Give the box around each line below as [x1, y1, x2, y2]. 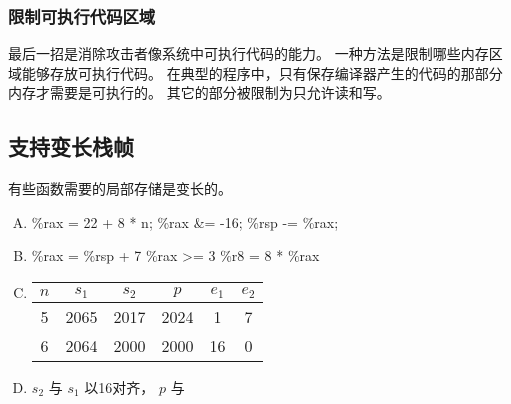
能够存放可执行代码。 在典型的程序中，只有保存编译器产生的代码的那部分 [21, 62, 503, 83]
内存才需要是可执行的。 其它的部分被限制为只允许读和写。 [8, 82, 391, 103]
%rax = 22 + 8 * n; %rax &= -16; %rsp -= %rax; [31, 211, 339, 232]
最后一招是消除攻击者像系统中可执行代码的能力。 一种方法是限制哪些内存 [8, 43, 489, 64]
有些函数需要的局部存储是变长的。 [8, 178, 232, 199]
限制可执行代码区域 [8, 3, 156, 28]
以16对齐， [84, 376, 155, 397]
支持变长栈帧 [8, 131, 134, 162]
